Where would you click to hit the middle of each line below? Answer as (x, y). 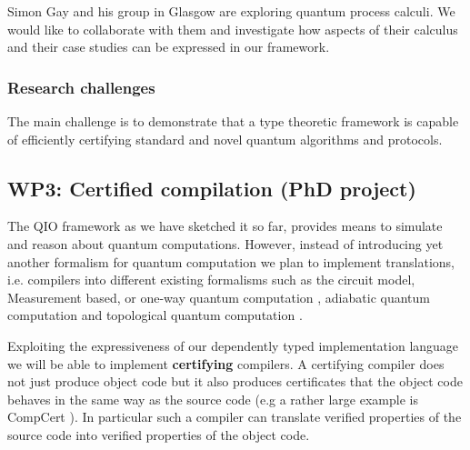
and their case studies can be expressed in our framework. (169, 47)
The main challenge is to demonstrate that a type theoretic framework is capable (233, 121)
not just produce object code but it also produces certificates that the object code (235, 381)
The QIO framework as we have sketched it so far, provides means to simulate (225, 226)
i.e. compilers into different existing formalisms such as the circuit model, (211, 280)
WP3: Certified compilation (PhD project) (212, 188)
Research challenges (81, 87)
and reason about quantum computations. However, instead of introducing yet (225, 243)
